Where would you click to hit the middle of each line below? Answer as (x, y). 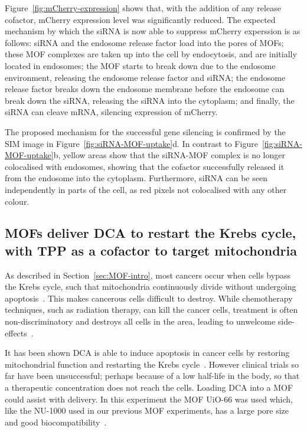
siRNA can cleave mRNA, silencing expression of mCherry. (111, 112)
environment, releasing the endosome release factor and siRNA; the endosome (145, 77)
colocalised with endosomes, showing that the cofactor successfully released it (145, 166)
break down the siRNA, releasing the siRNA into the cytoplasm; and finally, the (150, 100)
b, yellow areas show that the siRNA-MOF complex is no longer (169, 155)
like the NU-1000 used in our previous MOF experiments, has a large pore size (147, 410)
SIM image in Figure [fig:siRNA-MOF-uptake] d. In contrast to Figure (131, 143)
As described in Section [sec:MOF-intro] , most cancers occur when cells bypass (148, 275)
